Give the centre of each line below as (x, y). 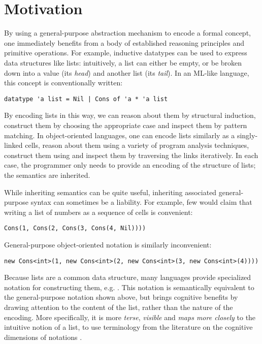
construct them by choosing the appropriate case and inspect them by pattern (126, 125)
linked (13, 145)
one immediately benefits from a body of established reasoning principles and (124, 42)
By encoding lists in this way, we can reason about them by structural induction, (130, 115)
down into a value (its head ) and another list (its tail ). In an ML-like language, (127, 72)
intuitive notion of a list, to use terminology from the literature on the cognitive (128, 327)
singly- (247, 135)
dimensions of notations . (43, 337)
